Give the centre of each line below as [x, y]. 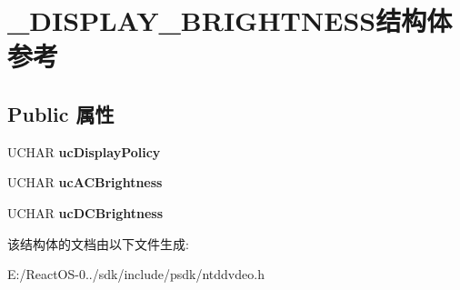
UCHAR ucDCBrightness [85, 212]
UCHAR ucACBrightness [85, 182]
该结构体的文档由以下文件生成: [98, 243]
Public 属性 [61, 113]
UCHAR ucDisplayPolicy [84, 151]
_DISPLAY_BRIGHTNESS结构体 [230, 20]
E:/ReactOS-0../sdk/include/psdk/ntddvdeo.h [136, 274]
